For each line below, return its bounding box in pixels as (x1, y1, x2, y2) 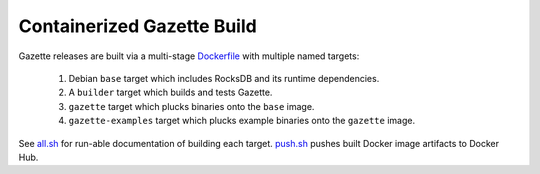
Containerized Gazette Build (18, 15, 257, 37)
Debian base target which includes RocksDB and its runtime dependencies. (68, 72, 380, 84)
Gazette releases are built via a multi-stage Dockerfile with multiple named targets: (18, 50, 360, 62)
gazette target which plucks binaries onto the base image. (68, 100, 315, 112)
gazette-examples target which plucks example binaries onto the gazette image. (68, 115, 415, 127)
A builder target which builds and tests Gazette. (68, 86, 273, 99)
